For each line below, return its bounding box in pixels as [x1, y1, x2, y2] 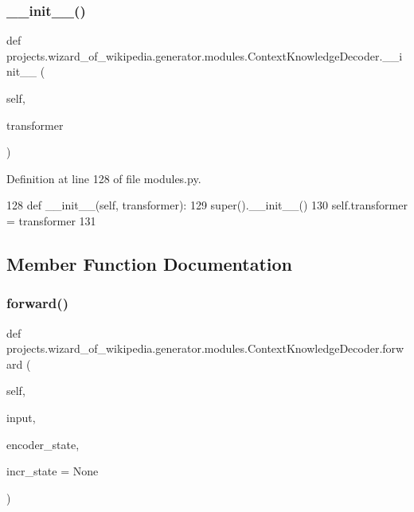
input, [6, 408, 36, 425]
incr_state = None [6, 463, 99, 479]
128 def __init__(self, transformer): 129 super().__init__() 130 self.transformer [6, 197, 408, 213]
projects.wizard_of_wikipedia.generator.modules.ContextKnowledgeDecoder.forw [6, 340, 404, 357]
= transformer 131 [6, 212, 96, 229]
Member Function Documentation [6, 251, 293, 276]
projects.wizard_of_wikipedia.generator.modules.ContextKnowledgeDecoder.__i [6, 47, 403, 64]
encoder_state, [6, 436, 80, 452]
